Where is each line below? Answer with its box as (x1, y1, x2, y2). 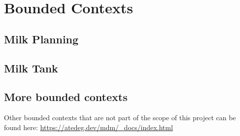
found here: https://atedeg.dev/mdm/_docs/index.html (4, 122, 173, 132)
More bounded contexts (4, 89, 128, 104)
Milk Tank (4, 60, 58, 75)
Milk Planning (4, 31, 79, 46)
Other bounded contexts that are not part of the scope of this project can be (4, 112, 236, 123)
